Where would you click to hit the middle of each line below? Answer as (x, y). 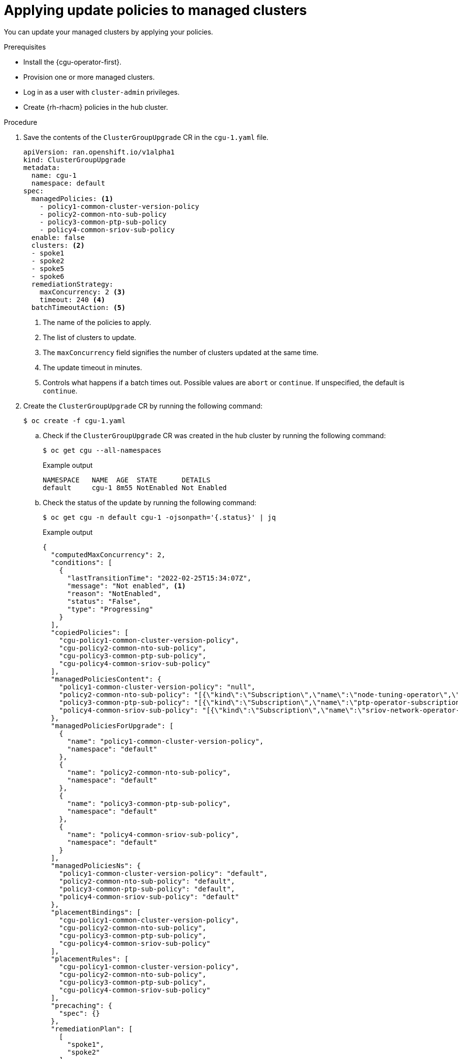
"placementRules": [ (90, 959)
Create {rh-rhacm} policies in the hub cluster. (96, 107)
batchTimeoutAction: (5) (78, 307)
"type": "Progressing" (110, 609)
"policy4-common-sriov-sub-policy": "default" (149, 897)
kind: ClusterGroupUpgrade (74, 160)
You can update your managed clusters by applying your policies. (109, 32)
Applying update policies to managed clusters (155, 10)
